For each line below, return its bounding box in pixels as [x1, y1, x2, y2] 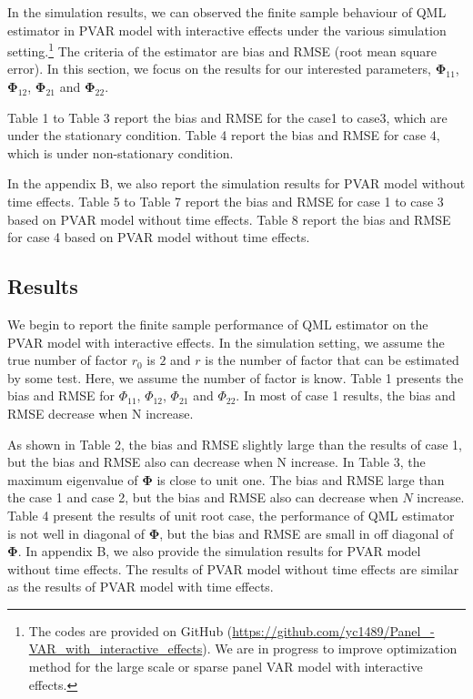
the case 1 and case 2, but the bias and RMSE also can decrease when [7, 488, 398, 507]
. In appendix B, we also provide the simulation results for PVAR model [17, 542, 421, 561]
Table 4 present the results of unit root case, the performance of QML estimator [7, 505, 455, 524]
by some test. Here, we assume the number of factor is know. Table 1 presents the [7, 368, 464, 387]
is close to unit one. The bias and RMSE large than [156, 470, 445, 489]
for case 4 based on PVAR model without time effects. [7, 228, 310, 247]
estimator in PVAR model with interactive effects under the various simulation [7, 20, 447, 39]
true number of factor [7, 350, 127, 370]
